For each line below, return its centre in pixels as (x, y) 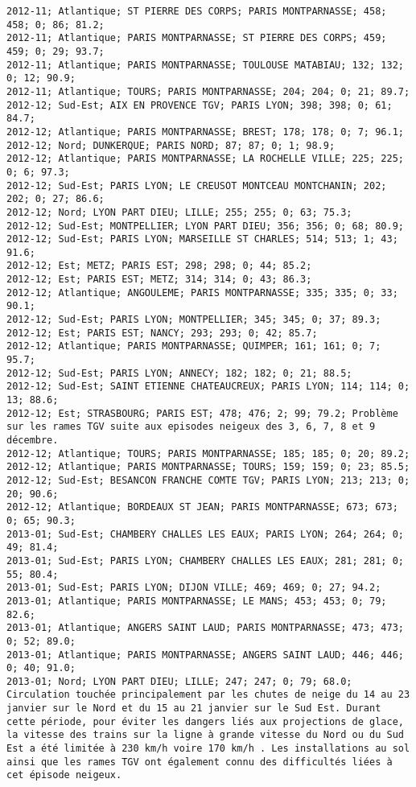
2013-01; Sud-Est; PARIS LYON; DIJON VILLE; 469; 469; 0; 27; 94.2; (194, 588)
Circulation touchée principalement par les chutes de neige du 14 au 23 (208, 695)
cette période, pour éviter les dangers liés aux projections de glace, (205, 721)
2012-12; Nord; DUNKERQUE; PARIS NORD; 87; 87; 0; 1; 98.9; (171, 145)
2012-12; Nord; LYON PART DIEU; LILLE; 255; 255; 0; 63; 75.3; (179, 212)
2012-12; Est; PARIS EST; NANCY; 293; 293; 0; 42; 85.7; (162, 333)
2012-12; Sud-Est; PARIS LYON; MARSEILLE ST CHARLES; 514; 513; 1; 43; (202, 239)
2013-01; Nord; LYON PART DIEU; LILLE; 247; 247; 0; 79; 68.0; (179, 681)
